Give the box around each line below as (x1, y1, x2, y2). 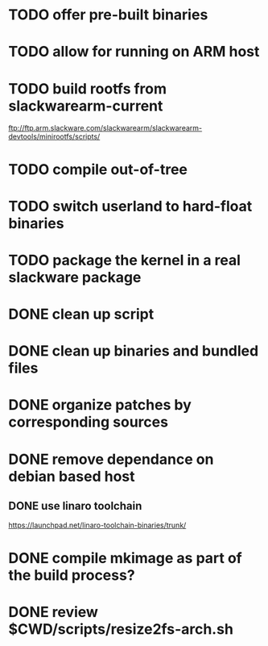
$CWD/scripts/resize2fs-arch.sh (8, 619, 233, 638)
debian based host (8, 467, 135, 486)
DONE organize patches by (8, 396, 192, 415)
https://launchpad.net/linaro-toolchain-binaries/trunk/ (8, 520, 187, 530)
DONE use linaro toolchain (8, 499, 142, 513)
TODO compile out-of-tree (8, 160, 188, 178)
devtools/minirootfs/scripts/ (8, 131, 101, 142)
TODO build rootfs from (8, 79, 167, 98)
